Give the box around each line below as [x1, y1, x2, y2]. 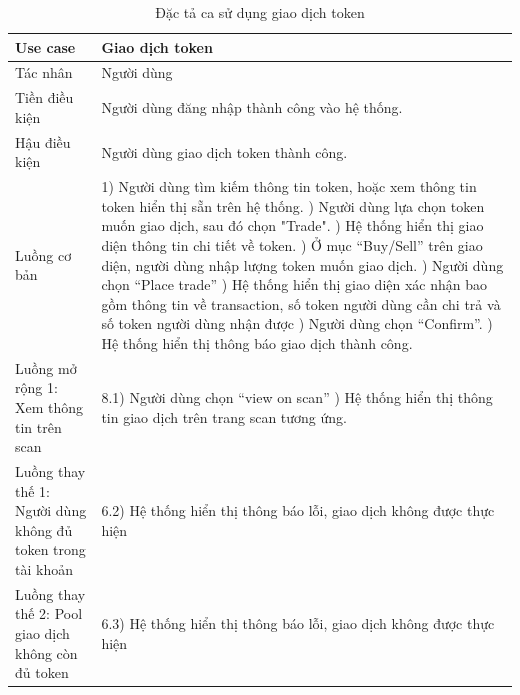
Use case [15, 36, 76, 57]
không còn [15, 642, 78, 663]
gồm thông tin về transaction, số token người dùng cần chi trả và [101, 293, 501, 314]
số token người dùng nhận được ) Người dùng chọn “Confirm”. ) [101, 313, 493, 334]
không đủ [15, 519, 73, 540]
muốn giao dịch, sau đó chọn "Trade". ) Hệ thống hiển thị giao [101, 215, 484, 236]
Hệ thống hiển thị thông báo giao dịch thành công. [101, 332, 413, 353]
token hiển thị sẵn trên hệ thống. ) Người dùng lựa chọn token [101, 195, 485, 216]
